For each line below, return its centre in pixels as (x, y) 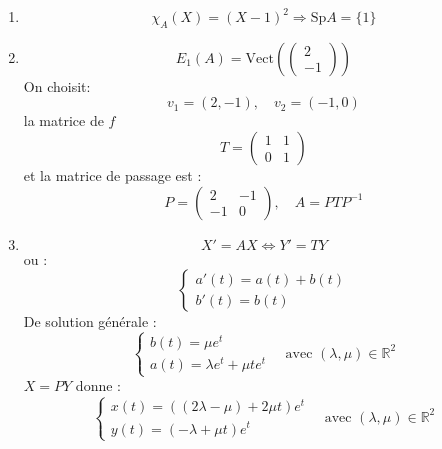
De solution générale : (90, 321)
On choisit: (57, 85)
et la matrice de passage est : (112, 174)
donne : (98, 385)
